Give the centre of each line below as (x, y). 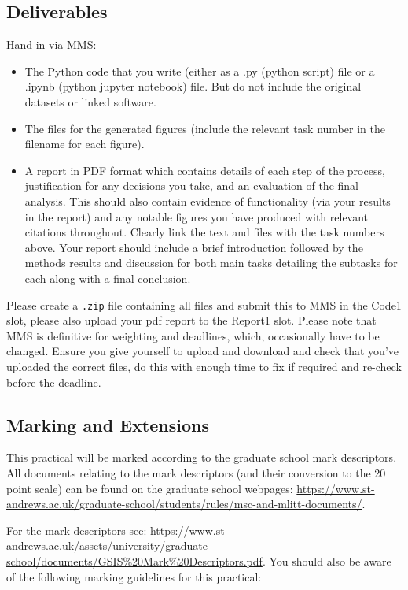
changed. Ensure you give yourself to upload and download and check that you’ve (203, 351)
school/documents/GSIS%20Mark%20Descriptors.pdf (134, 560)
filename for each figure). (85, 144)
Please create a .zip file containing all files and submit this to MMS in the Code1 (204, 304)
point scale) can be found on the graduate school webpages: (150, 488)
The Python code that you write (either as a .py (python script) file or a (200, 71)
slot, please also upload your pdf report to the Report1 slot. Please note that (191, 320)
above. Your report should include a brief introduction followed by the (194, 247)
